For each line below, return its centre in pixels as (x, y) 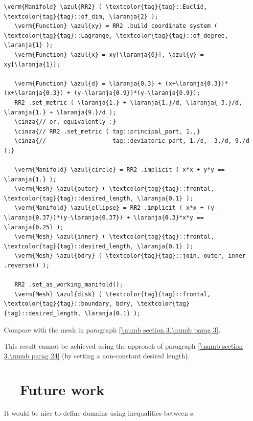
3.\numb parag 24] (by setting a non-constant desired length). (97, 355)
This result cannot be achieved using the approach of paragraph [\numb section (124, 346)
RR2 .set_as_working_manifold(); (69, 285)
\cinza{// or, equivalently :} (65, 122)
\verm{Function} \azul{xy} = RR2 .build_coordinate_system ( (116, 26)
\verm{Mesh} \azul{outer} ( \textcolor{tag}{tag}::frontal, (114, 189)
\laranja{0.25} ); (34, 227)
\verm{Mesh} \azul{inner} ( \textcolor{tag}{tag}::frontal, (114, 237)
